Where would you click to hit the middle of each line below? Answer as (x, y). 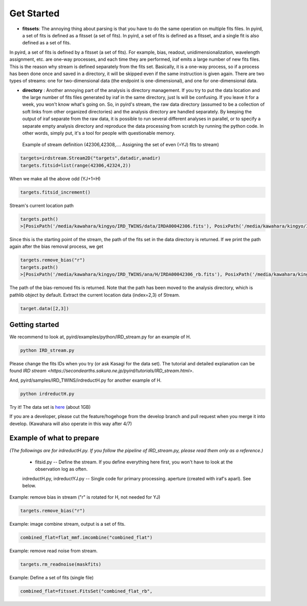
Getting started (34, 325)
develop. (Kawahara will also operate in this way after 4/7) (71, 424)
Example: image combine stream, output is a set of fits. (68, 524)
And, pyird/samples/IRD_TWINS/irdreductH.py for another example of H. (85, 380)
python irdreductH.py (47, 394)
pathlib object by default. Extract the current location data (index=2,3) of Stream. (95, 295)
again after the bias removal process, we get (56, 247)
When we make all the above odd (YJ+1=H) (55, 178)
